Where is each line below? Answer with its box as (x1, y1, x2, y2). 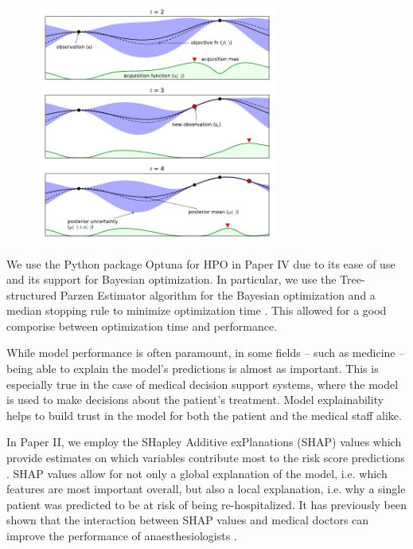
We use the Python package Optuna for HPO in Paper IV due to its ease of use (6, 255, 395, 272)
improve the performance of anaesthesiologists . (6, 527, 237, 544)
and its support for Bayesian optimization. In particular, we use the (6, 271, 337, 288)
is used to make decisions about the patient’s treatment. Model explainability (6, 391, 384, 408)
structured (6, 286, 57, 303)
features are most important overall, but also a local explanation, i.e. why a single (6, 480, 406, 497)
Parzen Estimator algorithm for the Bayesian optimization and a (60, 286, 376, 303)
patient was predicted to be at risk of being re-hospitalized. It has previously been (6, 496, 407, 512)
